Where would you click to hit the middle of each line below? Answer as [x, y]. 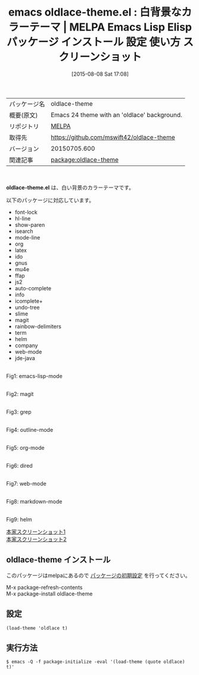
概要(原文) [24, 115]
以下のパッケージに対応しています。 [50, 200]
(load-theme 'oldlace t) [37, 628]
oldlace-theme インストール [58, 560]
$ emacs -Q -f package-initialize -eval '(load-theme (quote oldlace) [96, 662]
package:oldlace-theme [85, 159]
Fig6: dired [19, 465]
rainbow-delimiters [38, 326]
